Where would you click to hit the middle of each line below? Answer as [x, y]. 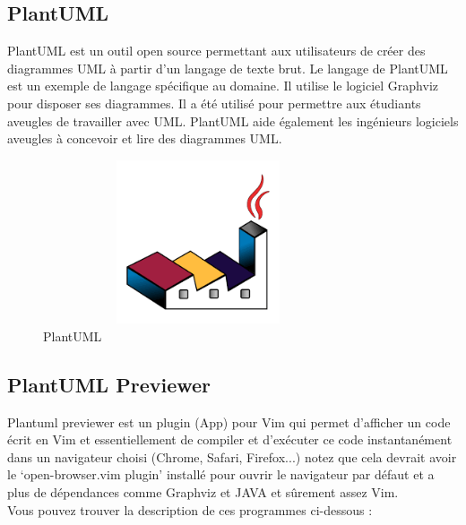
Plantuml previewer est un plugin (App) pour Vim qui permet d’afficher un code [229, 422]
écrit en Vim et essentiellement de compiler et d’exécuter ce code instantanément [230, 439]
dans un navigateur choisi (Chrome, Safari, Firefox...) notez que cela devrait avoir [232, 456]
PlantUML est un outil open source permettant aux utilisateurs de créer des [216, 51]
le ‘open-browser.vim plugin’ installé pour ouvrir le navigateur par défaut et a [221, 474]
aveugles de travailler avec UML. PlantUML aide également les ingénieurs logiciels [233, 120]
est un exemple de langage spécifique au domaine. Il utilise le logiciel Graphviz [223, 86]
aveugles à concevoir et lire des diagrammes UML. [145, 138]
